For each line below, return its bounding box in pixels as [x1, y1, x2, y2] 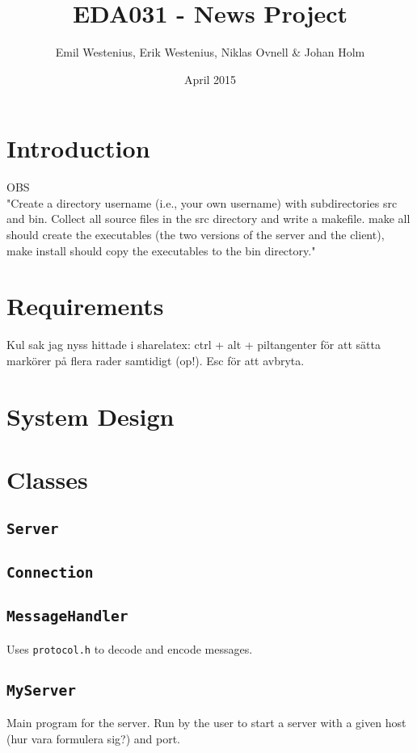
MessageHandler [6, 608, 128, 625]
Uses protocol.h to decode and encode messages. [6, 640, 253, 657]
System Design [6, 399, 175, 432]
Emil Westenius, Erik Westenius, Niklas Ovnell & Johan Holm [55, 44, 365, 61]
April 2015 [183, 70, 237, 87]
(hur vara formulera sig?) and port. [6, 730, 180, 747]
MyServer [6, 681, 76, 699]
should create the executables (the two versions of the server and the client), [6, 226, 385, 243]
